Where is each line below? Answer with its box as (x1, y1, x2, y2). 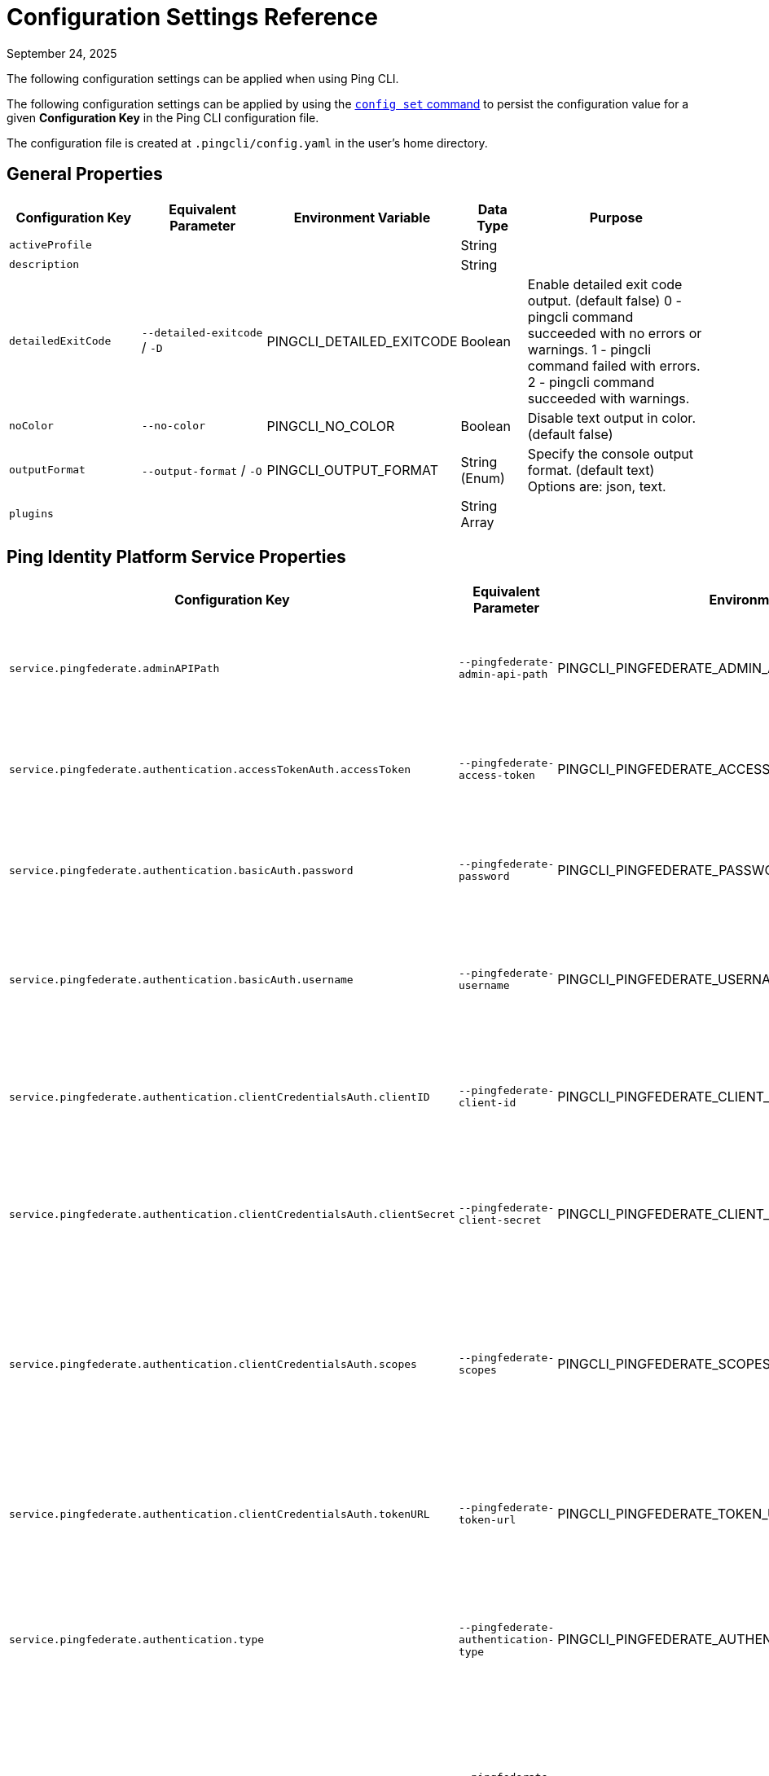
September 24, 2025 (7, 46, 117, 60)
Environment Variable (293, 209, 431, 226)
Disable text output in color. (527, 409, 696, 426)
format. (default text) (527, 461, 655, 478)
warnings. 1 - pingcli (527, 341, 652, 358)
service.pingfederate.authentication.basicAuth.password (9, 864, 354, 877)
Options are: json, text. (527, 477, 666, 495)
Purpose (589, 209, 644, 226)
